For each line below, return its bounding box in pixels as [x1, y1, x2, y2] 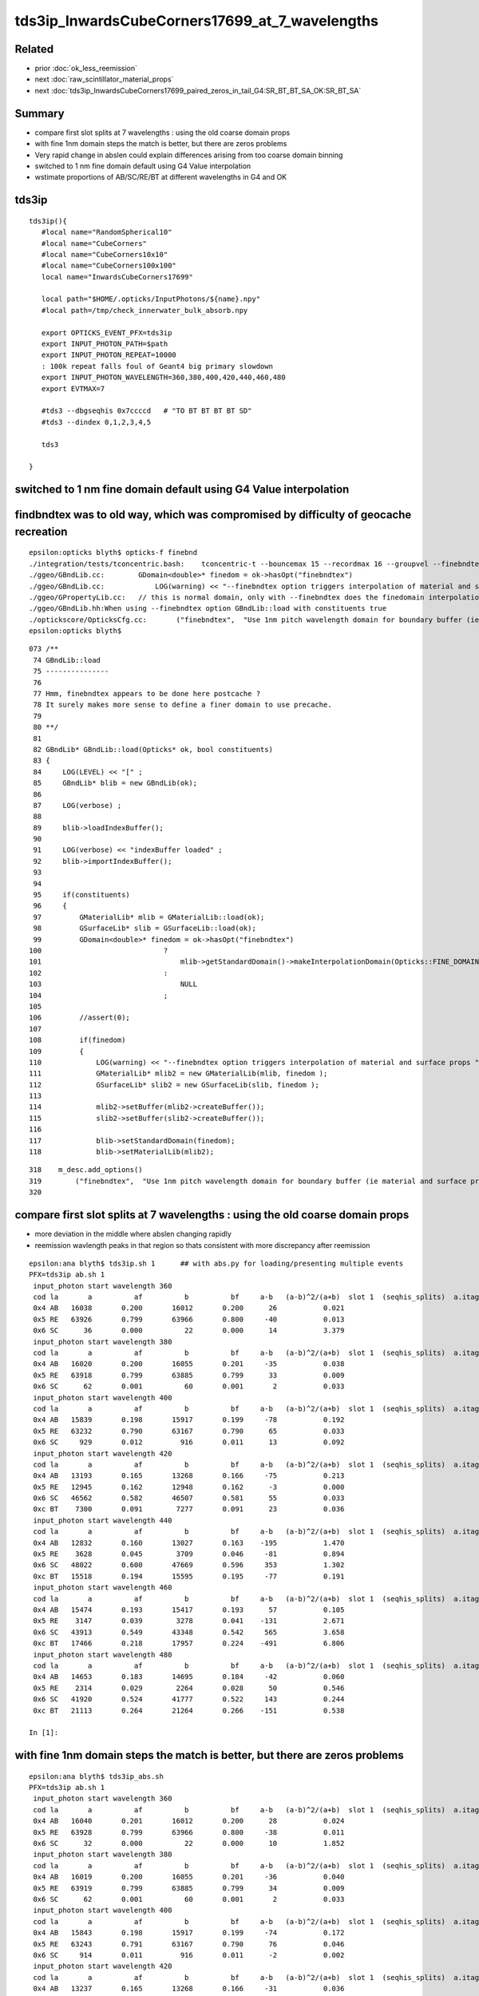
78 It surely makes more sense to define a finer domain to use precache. [33, 700, 332, 710]
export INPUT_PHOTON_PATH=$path [41, 339, 168, 349]
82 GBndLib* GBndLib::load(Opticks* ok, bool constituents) [33, 745, 273, 754]
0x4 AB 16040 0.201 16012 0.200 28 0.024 [33, 1816, 345, 1826]
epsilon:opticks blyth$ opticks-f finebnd [29, 548, 198, 557]
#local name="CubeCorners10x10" [41, 250, 168, 259]
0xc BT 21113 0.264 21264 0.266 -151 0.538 [33, 1705, 345, 1715]
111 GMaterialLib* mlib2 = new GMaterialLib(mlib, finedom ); [29, 1069, 328, 1078]
